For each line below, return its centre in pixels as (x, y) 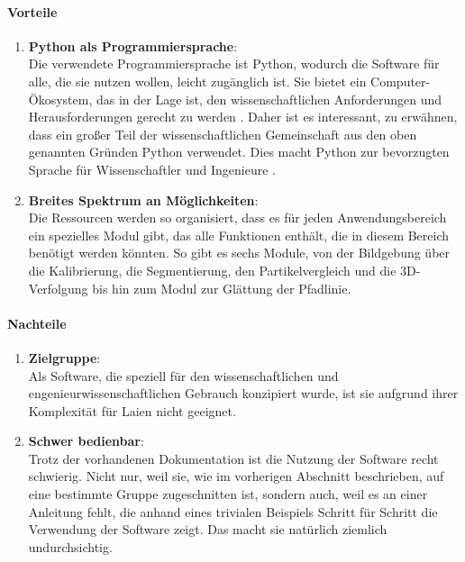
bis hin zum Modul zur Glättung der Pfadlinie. (222, 288)
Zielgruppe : (64, 357)
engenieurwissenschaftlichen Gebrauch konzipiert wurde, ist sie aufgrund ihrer (243, 393)
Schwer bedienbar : (86, 441)
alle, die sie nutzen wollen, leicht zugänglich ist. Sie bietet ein (197, 81)
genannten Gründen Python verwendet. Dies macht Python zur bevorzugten (239, 152)
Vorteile (32, 11)
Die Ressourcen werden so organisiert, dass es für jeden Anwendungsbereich (237, 218)
